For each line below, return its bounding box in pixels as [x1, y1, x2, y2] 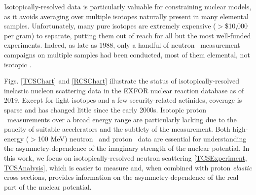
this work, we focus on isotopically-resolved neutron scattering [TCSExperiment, [4, 152, 247, 163]
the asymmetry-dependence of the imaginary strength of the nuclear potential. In [4, 143, 250, 153]
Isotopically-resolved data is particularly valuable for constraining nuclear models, [4, 1, 252, 11]
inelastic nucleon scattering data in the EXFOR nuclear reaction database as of [4, 85, 244, 95]
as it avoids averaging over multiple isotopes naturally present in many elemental [4, 11, 249, 21]
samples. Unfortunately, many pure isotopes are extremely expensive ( [4, 21, 216, 31]
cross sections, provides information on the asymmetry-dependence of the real [4, 172, 239, 182]
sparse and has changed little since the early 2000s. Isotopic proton [4, 104, 207, 114]
